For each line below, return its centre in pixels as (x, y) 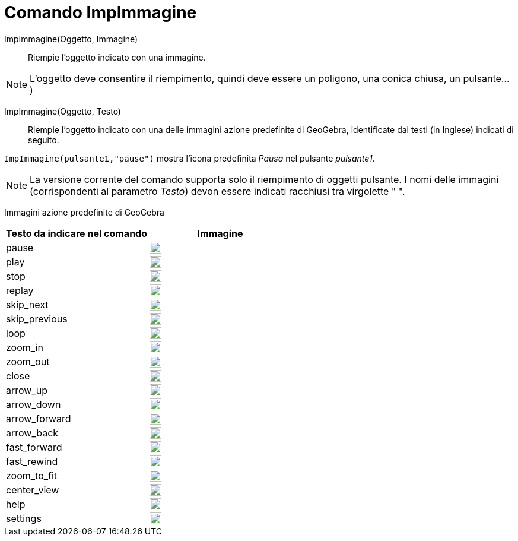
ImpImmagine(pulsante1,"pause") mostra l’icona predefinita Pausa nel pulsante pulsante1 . (190, 158)
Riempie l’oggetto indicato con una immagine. (117, 57)
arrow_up (27, 390)
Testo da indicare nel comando (77, 233)
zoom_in (25, 347)
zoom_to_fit (32, 475)
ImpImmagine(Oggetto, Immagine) (71, 39)
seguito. (44, 140)
